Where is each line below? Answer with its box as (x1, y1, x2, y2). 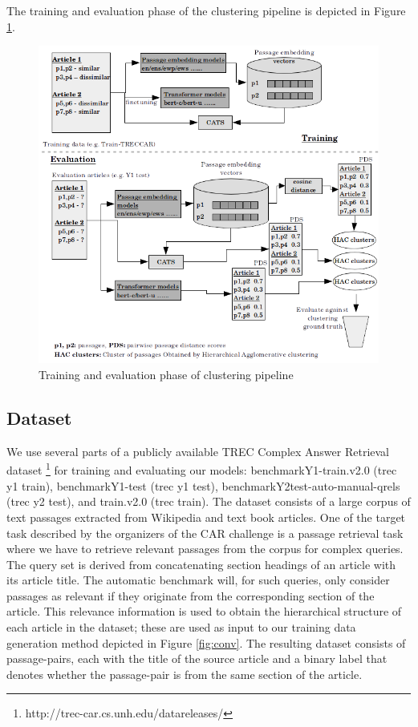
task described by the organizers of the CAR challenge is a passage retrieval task (6, 524, 404, 541)
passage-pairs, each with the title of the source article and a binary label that (6, 650, 388, 667)
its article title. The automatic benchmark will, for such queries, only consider (6, 572, 390, 588)
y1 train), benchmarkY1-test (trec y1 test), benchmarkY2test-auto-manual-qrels (6, 477, 400, 494)
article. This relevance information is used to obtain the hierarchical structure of (6, 603, 402, 620)
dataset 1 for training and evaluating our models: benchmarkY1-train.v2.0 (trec (6, 459, 397, 479)
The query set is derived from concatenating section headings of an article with (6, 555, 396, 572)
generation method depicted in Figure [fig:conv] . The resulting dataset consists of (6, 634, 406, 651)
